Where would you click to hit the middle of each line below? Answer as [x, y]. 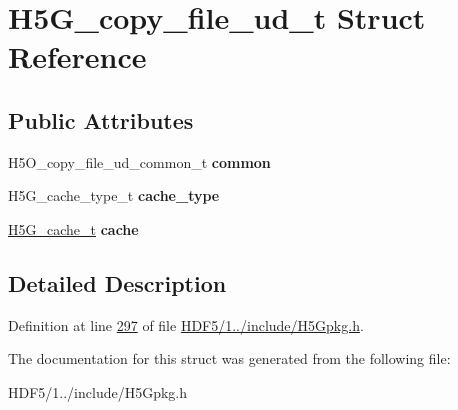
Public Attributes [101, 119]
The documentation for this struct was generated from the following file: [229, 358]
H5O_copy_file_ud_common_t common [139, 161]
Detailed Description [117, 282]
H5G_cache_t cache [73, 228]
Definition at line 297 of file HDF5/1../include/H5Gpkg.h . [186, 324]
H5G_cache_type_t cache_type [114, 195]
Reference [77, 56]
